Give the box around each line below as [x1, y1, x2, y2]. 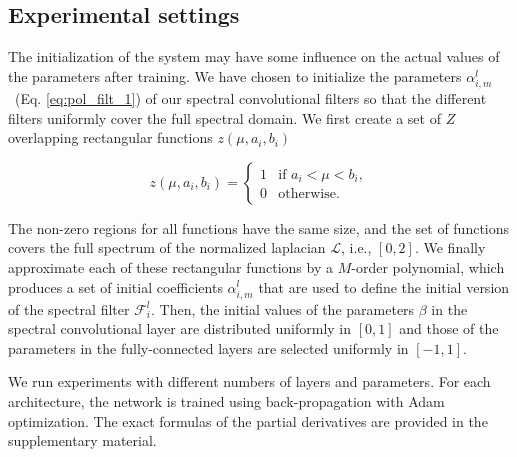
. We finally [414, 237, 486, 258]
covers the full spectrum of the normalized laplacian [8, 237, 326, 258]
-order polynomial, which [351, 256, 505, 277]
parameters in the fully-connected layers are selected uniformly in [8, 337, 409, 358]
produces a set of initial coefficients [8, 276, 223, 297]
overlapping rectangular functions [8, 127, 213, 148]
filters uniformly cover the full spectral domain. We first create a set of [8, 107, 441, 128]
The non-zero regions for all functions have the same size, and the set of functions [8, 217, 510, 238]
